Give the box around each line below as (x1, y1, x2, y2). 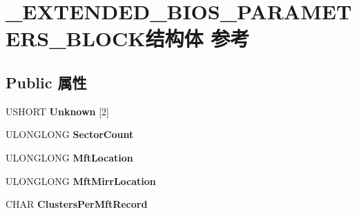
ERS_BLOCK (6, 24, 146, 52)
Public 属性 (6, 71, 87, 93)
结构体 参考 (145, 24, 250, 52)
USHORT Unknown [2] (6, 104, 110, 118)
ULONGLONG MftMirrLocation (6, 173, 156, 188)
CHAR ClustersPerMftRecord (6, 197, 148, 211)
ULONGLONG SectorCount (6, 127, 134, 142)
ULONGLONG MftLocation (6, 150, 133, 164)
